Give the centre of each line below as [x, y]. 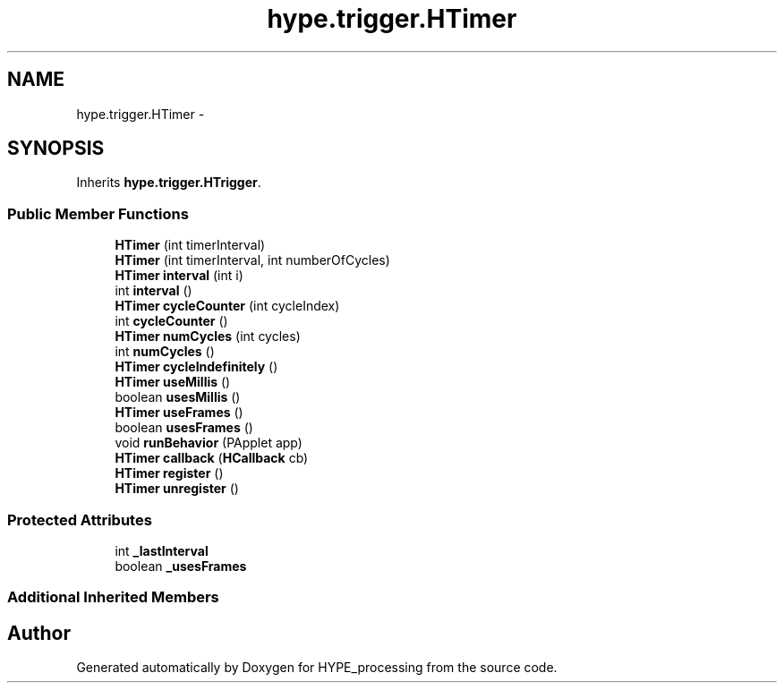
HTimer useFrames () [179, 413]
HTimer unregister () [177, 489]
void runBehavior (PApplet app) [209, 443]
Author [39, 633]
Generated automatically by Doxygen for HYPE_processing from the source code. [317, 668]
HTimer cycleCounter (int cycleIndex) [227, 306]
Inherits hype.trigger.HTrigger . [169, 183]
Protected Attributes [80, 520]
